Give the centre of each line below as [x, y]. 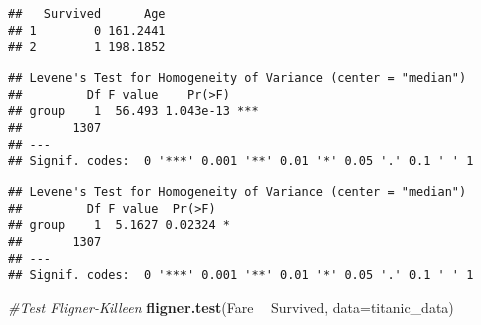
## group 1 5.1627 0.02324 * [119, 225]
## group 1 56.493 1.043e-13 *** [133, 111]
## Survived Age [87, 14]
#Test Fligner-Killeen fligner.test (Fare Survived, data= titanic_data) [231, 306]
